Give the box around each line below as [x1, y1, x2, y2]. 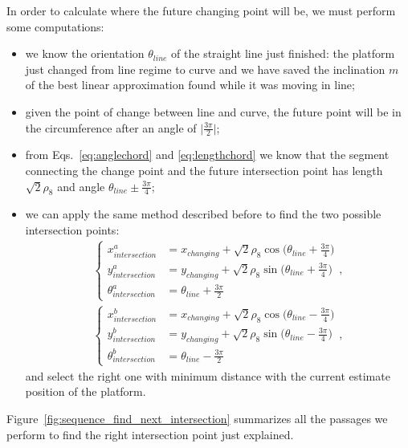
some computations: [6, 18, 104, 35]
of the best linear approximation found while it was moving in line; [25, 76, 355, 93]
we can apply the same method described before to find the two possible [25, 206, 381, 222]
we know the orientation [25, 45, 145, 62]
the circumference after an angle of [25, 119, 197, 136]
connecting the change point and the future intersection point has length [25, 161, 383, 178]
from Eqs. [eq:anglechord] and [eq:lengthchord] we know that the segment [25, 146, 390, 163]
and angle [57, 177, 105, 194]
